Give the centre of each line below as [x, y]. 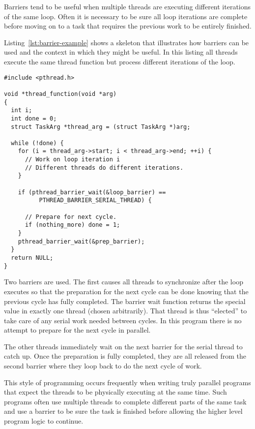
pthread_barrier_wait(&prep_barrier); [81, 241]
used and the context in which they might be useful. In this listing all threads [121, 52]
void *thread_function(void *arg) [60, 94]
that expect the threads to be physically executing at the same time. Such [115, 392]
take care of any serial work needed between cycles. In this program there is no [123, 320]
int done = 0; [34, 118]
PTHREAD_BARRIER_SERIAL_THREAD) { [95, 200]
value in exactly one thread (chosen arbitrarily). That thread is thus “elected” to [126, 311]
